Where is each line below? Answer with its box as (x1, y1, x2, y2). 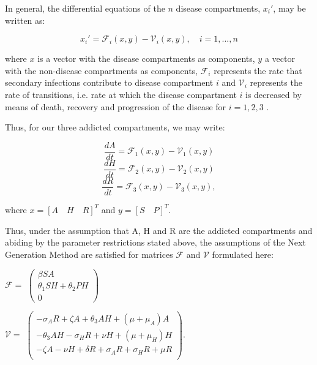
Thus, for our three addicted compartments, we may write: (5, 121, 225, 134)
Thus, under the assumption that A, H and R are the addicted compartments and (5, 224, 313, 236)
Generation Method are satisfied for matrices (5, 247, 173, 260)
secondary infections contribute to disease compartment (5, 76, 214, 89)
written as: (5, 13, 45, 26)
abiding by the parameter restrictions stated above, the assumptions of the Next (5, 236, 306, 249)
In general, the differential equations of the (5, 2, 165, 14)
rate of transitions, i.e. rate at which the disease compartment (5, 88, 237, 100)
